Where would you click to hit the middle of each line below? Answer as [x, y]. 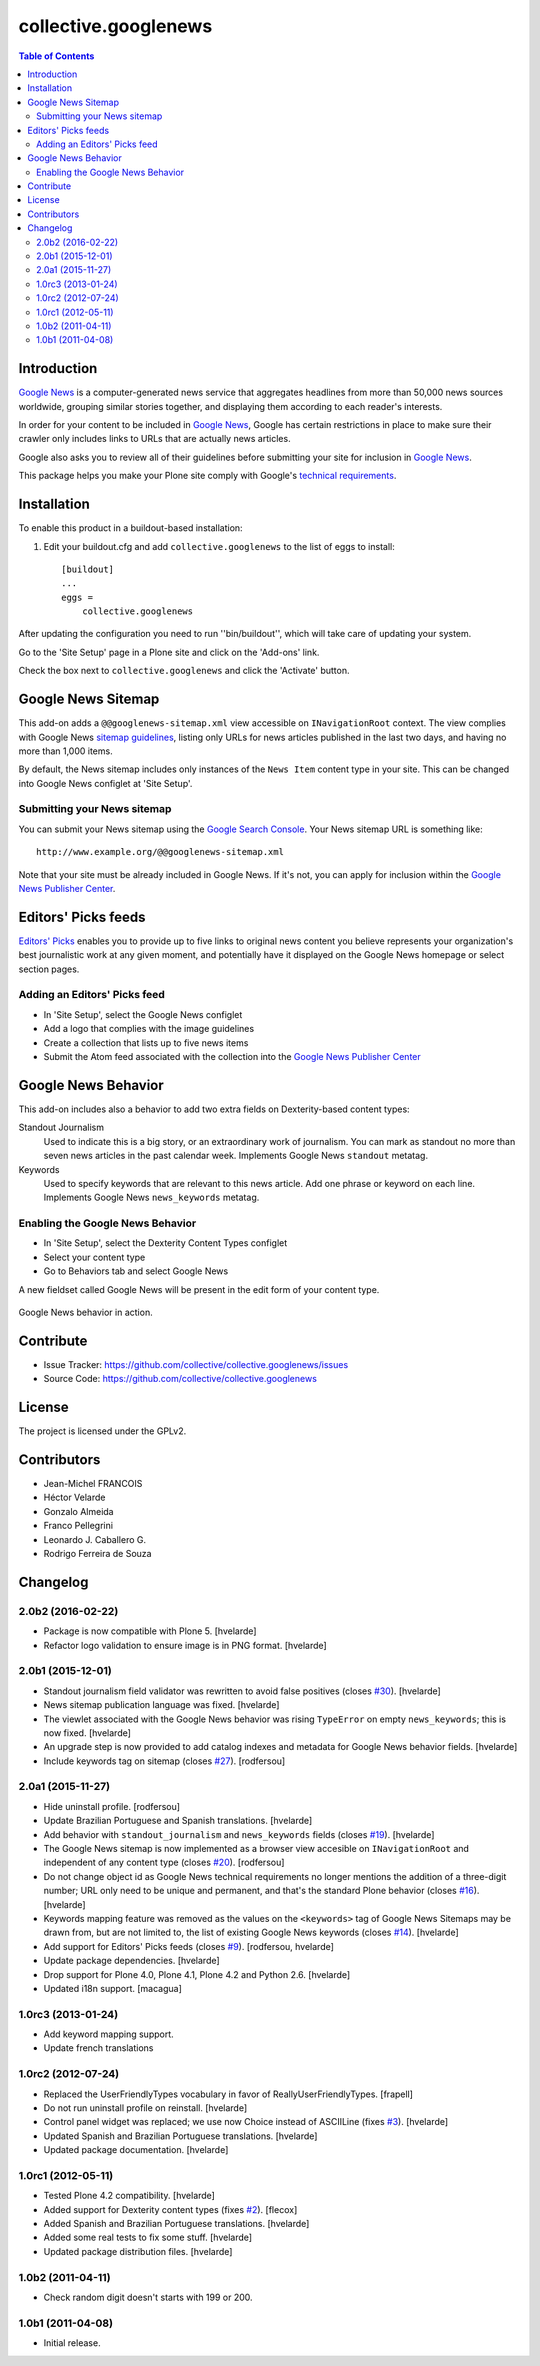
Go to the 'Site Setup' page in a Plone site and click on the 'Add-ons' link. [169, 652]
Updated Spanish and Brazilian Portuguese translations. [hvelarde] [180, 2136]
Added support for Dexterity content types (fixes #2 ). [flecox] [170, 2209]
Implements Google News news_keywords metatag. [151, 1197]
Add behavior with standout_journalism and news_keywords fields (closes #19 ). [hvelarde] [239, 1834]
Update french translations [98, 2048]
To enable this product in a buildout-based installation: [131, 528]
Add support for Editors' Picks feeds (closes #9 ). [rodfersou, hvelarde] [189, 1946]
